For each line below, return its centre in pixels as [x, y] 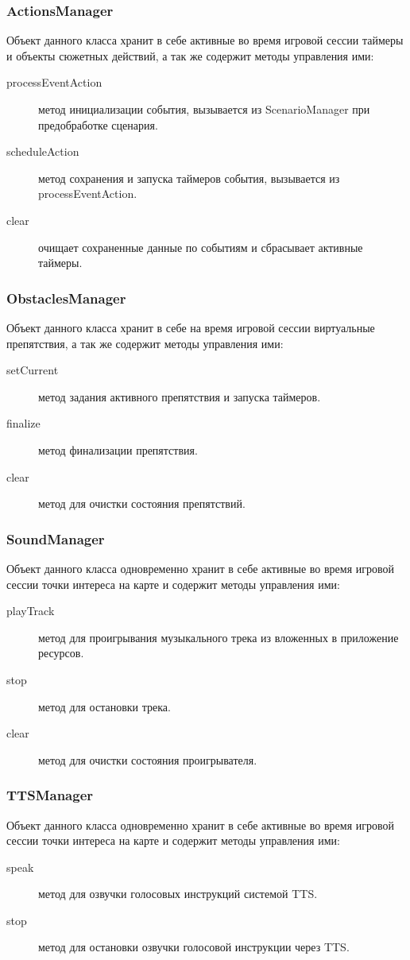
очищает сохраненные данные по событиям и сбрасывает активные [201, 247]
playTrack [31, 611]
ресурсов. [61, 653]
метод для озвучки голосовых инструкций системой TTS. [178, 894]
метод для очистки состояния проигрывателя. [148, 759]
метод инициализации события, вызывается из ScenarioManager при [204, 109]
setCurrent [33, 370]
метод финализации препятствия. [118, 449]
